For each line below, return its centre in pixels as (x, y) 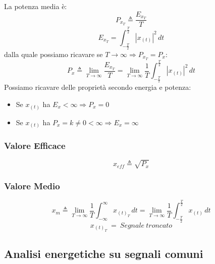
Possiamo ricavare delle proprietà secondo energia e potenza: (98, 87)
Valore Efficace (35, 145)
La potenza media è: (36, 6)
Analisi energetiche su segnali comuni (104, 254)
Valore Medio (32, 186)
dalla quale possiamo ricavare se (53, 54)
